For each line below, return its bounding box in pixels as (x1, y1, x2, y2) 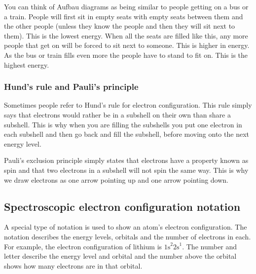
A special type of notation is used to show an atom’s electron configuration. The (4, 222, 247, 232)
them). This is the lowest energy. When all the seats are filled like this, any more (4, 30, 248, 40)
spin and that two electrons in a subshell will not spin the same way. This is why (4, 164, 249, 175)
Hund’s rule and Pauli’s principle (4, 80, 139, 93)
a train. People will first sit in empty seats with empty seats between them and (4, 11, 243, 21)
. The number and (182, 241, 237, 251)
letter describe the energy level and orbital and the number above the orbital (4, 251, 237, 261)
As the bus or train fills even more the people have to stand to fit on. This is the (4, 49, 248, 60)
